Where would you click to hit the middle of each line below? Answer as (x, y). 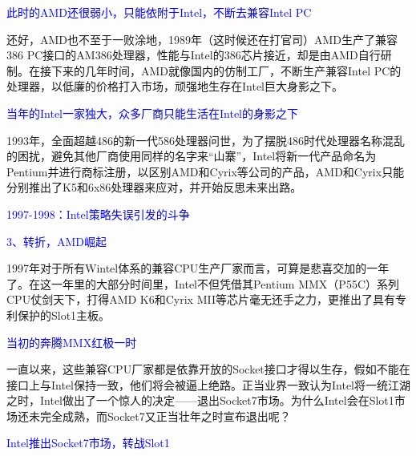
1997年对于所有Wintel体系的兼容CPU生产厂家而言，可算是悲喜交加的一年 (198, 268)
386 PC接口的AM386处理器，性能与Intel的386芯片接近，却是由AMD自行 (194, 55)
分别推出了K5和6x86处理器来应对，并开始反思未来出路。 (154, 187)
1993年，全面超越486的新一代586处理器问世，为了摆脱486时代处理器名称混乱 (206, 140)
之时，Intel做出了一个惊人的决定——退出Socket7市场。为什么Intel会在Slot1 (200, 400)
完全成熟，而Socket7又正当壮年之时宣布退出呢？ (165, 416)
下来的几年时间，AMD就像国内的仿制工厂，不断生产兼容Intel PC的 (226, 70)
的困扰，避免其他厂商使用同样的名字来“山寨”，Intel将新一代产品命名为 (192, 156)
